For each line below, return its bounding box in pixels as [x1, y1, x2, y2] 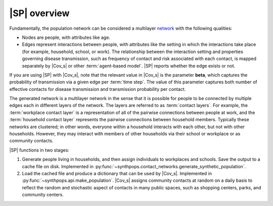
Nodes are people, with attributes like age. [22, 34, 111, 40]
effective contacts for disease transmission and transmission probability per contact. [9, 86, 186, 92]
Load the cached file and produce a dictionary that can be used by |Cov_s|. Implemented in [22, 170, 212, 176]
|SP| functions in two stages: [9, 147, 69, 153]
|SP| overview [9, 8, 70, 19]
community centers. [22, 192, 64, 198]
